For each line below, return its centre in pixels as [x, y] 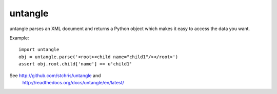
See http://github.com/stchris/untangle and [55, 75]
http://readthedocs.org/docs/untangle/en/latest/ [73, 82]
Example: [19, 38]
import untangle [39, 50]
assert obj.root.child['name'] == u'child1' [76, 64]
